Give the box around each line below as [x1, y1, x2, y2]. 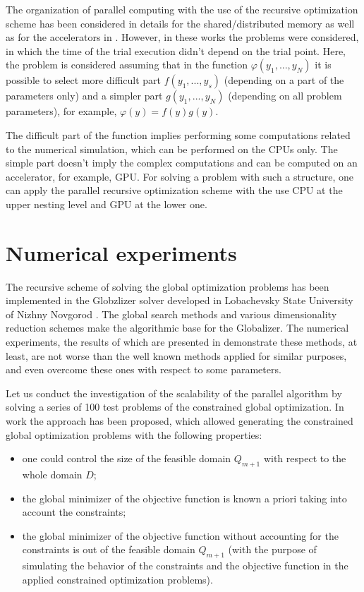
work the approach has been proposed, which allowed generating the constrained [6, 413, 353, 428]
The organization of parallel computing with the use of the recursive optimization [6, 2, 358, 16]
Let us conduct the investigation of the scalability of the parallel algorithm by [6, 385, 342, 400]
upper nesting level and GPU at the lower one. [6, 196, 207, 211]
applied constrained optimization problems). [22, 572, 213, 586]
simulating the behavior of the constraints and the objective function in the [22, 558, 348, 573]
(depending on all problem [228, 88, 342, 103]
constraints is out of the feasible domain [22, 542, 195, 557]
